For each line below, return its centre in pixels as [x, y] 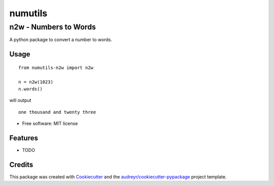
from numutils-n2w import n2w [56, 68]
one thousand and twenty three [57, 112]
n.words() [30, 89]
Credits [21, 164]
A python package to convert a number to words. [61, 40]
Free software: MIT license [50, 123]
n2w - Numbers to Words [53, 27]
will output [20, 100]
